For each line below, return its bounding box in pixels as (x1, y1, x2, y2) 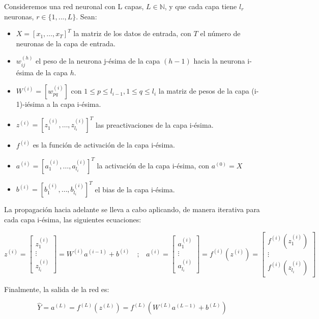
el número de (200, 28, 241, 39)
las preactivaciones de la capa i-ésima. (95, 119, 214, 130)
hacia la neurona (193, 55, 245, 66)
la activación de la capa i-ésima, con (97, 160, 210, 170)
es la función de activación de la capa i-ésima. (33, 139, 175, 150)
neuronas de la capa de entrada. (16, 38, 115, 48)
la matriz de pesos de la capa (158, 85, 249, 96)
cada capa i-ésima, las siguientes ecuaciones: (4, 214, 141, 224)
